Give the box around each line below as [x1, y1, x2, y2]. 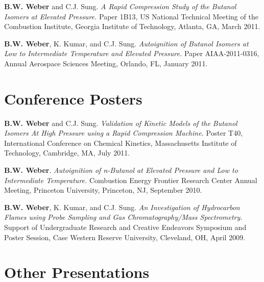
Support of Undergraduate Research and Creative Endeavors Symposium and [4, 222, 247, 233]
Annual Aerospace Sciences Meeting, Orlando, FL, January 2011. [4, 58, 208, 68]
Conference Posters [4, 88, 142, 109]
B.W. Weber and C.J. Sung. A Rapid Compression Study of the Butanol [4, 1, 236, 11]
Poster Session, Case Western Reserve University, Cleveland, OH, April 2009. [4, 232, 246, 242]
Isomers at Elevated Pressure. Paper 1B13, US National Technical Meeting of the [4, 11, 258, 21]
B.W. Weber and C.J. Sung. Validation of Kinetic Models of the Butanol [4, 117, 237, 128]
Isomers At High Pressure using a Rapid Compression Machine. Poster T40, [4, 127, 243, 138]
